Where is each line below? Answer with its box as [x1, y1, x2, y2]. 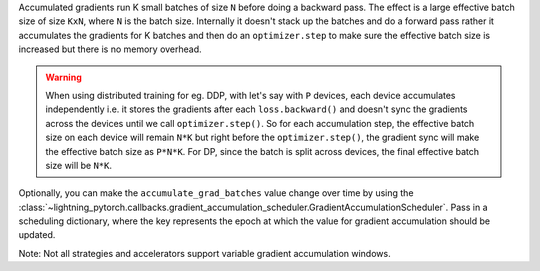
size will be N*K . [45, 159, 112, 171]
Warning [45, 71, 82, 83]
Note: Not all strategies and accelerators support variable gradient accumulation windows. [18, 247, 391, 259]
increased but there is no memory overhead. [18, 43, 202, 55]
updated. [18, 229, 56, 241]
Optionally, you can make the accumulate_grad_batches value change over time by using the [18, 187, 414, 199]
